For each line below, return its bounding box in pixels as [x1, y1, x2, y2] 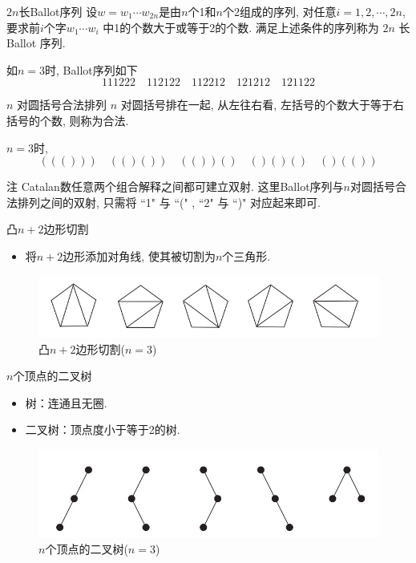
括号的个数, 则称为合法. [6, 111, 129, 128]
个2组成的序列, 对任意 [222, 3, 337, 19]
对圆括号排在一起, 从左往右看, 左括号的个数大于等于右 [120, 96, 404, 113]
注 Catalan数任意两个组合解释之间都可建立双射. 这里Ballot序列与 [6, 178, 344, 195]
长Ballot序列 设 [18, 3, 98, 19]
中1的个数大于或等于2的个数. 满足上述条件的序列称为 [103, 18, 379, 35]
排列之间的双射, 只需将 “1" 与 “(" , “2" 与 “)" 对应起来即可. [17, 193, 321, 210]
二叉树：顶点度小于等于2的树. [25, 421, 180, 438]
